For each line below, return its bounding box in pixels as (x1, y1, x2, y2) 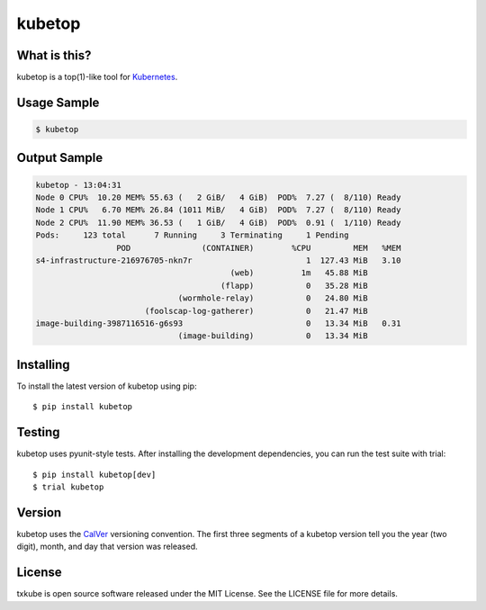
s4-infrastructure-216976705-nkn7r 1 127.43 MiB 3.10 (35, 256, 401, 265)
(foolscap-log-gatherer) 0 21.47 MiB (144, 306, 368, 316)
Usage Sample (16, 94, 100, 110)
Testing (16, 425, 60, 440)
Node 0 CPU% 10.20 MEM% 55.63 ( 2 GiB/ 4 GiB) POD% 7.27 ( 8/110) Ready (35, 193, 401, 202)
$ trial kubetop (32, 481, 104, 492)
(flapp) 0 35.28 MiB (220, 280, 368, 291)
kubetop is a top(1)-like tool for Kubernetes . (16, 72, 178, 83)
